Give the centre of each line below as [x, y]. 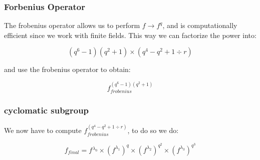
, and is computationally [200, 25]
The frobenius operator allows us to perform [72, 25]
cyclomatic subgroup [47, 110]
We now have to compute [43, 130]
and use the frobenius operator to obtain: [67, 69]
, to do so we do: [153, 130]
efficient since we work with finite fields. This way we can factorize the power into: [130, 35]
